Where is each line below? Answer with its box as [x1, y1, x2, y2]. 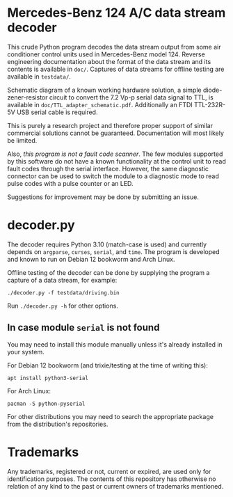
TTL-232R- [193, 100, 226, 109]
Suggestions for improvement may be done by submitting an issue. [7, 193, 200, 201]
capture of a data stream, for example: [7, 276, 118, 284]
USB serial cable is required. [16, 108, 98, 116]
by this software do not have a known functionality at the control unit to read [7, 157, 226, 165]
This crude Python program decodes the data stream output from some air [7, 42, 221, 51]
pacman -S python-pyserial [7, 400, 86, 407]
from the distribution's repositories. [7, 420, 109, 428]
